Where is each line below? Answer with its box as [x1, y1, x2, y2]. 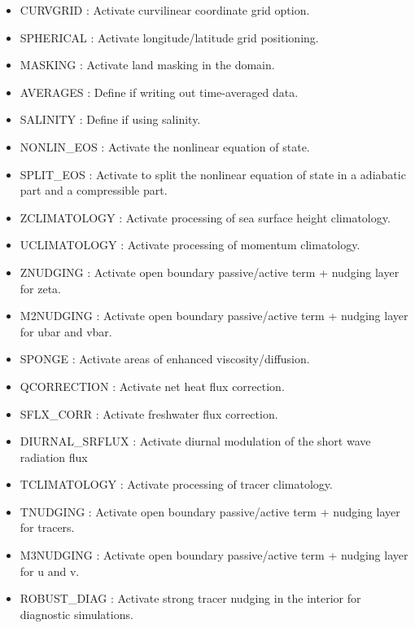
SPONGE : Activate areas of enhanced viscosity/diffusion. [20, 350, 310, 367]
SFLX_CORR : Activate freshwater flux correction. [20, 405, 278, 422]
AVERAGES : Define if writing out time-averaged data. [20, 83, 299, 100]
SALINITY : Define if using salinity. [20, 111, 201, 128]
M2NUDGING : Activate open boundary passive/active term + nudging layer [20, 307, 408, 324]
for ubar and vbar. [20, 323, 112, 340]
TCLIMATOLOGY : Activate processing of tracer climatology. [20, 476, 333, 493]
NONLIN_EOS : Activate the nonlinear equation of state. [20, 138, 310, 155]
